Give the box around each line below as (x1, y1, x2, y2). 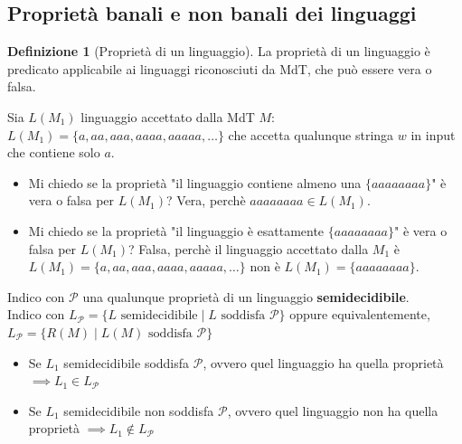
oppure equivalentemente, (289, 305, 430, 324)
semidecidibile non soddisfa (63, 401, 214, 420)
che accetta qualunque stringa (228, 125, 394, 144)
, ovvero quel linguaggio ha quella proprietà (203, 353, 444, 372)
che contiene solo (7, 143, 100, 162)
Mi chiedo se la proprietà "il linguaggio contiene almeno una (28, 173, 362, 192)
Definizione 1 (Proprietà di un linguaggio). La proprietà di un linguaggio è (7, 42, 430, 61)
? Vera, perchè (166, 191, 246, 210)
